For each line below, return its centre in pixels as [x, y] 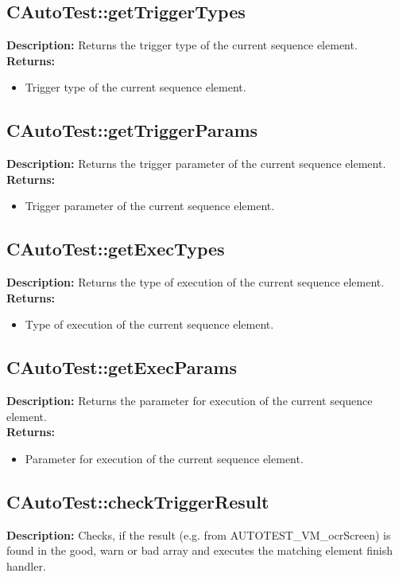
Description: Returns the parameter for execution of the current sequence [190, 401]
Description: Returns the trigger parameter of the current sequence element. [196, 164]
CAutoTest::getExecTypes [116, 249]
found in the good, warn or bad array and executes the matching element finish [200, 550]
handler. [26, 565]
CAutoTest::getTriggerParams [132, 130]
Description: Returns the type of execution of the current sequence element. [196, 282]
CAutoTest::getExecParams [122, 367]
